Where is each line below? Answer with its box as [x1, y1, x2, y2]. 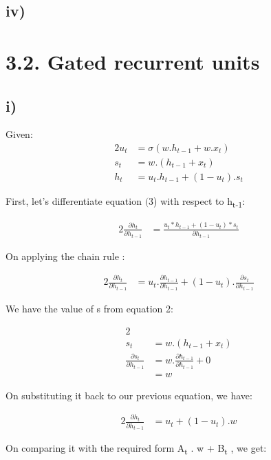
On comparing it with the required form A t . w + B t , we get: [6, 441, 267, 457]
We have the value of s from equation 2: [6, 301, 173, 316]
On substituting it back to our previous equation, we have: [6, 388, 252, 402]
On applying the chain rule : [6, 248, 125, 263]
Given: [6, 127, 33, 141]
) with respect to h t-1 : [153, 194, 246, 210]
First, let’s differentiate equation [6, 194, 142, 208]
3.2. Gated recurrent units [6, 47, 260, 75]
